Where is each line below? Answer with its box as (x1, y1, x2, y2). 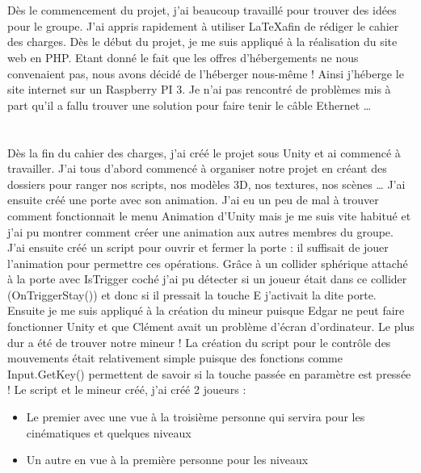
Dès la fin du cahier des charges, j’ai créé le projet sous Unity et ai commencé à (7, 144, 401, 161)
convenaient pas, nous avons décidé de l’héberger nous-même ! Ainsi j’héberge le (7, 65, 404, 82)
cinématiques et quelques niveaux (26, 424, 192, 441)
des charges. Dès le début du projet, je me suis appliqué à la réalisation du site (7, 33, 398, 50)
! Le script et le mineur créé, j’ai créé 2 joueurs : (7, 381, 246, 398)
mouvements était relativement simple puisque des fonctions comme (7, 350, 343, 366)
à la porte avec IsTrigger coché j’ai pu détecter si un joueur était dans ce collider (7, 270, 407, 287)
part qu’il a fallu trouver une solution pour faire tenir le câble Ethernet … (7, 96, 372, 113)
